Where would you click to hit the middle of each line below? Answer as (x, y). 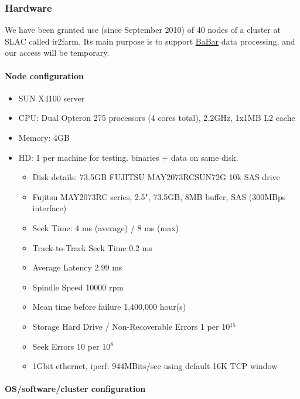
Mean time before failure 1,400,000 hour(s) (109, 307)
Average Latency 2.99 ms (77, 267)
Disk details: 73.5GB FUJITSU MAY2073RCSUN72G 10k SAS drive (156, 177)
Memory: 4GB (44, 137)
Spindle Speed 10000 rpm (78, 287)
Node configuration (45, 75)
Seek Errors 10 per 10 (71, 346)
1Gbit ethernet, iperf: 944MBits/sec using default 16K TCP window (155, 366)
